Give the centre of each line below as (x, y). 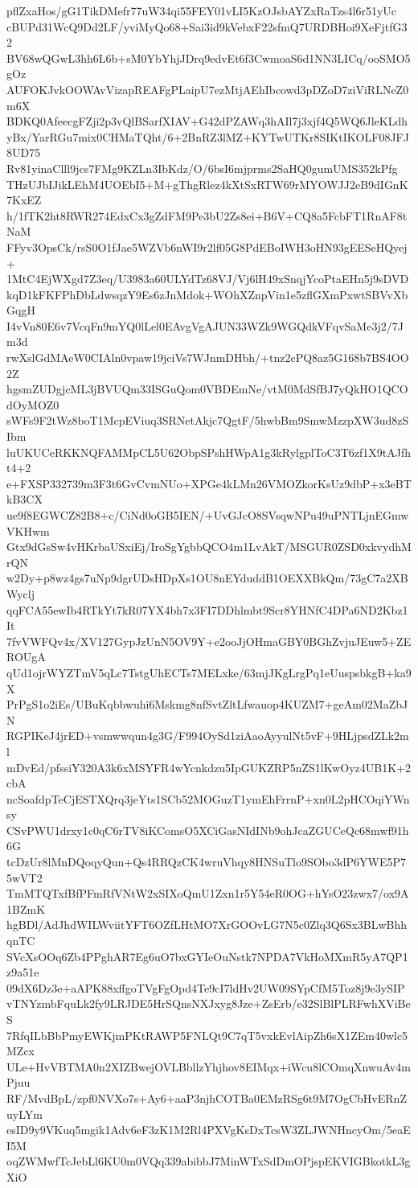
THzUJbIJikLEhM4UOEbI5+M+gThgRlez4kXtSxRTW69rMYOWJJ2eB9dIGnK (207, 184)
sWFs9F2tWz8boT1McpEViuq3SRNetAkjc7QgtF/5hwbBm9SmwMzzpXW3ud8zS (208, 420)
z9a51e (23, 972)
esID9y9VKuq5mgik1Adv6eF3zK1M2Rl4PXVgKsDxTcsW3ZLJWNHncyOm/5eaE (209, 1130)
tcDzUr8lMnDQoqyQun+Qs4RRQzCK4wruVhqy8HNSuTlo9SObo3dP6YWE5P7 (207, 862)
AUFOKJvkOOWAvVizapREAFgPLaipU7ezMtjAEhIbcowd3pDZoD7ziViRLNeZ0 (208, 89)
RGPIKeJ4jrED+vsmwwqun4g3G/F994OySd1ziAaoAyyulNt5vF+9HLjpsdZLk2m (208, 736)
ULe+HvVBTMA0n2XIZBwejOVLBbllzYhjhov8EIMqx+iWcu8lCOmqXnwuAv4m (209, 1066)
